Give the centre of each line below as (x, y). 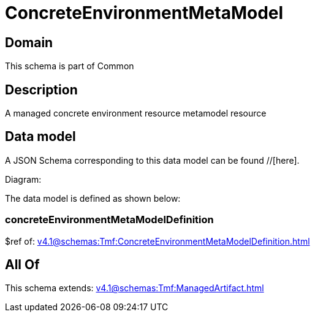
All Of (22, 265)
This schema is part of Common (70, 66)
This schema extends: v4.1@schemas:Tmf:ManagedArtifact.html (135, 288)
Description (41, 90)
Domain (29, 42)
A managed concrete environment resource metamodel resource (136, 113)
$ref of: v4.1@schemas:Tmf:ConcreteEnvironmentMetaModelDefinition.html (157, 241)
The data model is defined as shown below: (93, 198)
